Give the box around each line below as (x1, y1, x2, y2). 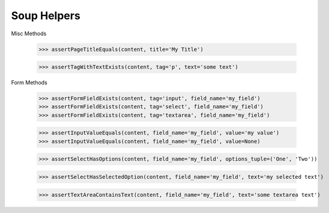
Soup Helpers (11, 9, 80, 22)
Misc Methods (11, 30, 47, 37)
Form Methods (11, 79, 47, 86)
